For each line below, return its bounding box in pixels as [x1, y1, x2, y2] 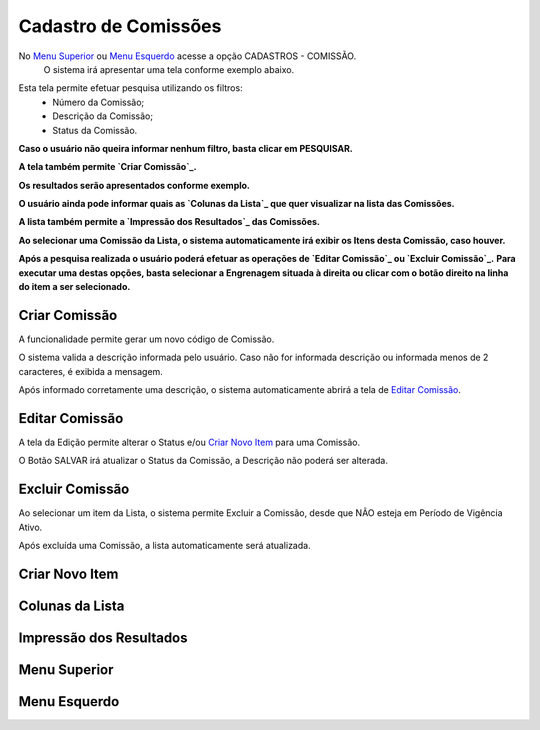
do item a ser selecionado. [18, 281, 131, 293]
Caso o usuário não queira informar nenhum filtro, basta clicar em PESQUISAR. [18, 142, 354, 154]
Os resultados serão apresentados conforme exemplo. [18, 179, 250, 191]
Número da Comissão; [52, 96, 145, 108]
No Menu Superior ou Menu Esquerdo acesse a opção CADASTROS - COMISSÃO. [18, 50, 357, 62]
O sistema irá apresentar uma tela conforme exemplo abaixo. [43, 63, 295, 75]
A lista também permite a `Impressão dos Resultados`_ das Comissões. [18, 216, 320, 228]
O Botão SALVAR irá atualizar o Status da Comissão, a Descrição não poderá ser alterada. [18, 455, 389, 467]
